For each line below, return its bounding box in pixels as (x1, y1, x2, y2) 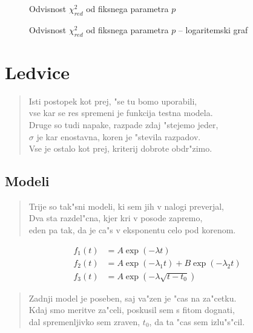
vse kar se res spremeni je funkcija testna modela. (28, 106, 213, 119)
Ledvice (5, 59, 70, 84)
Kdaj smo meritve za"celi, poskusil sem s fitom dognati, (28, 303, 235, 316)
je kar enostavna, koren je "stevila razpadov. (36, 130, 201, 143)
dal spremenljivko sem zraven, (28, 315, 140, 328)
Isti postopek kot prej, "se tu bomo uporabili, (28, 94, 197, 107)
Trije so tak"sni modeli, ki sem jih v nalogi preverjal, (28, 199, 224, 212)
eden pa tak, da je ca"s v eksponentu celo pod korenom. (28, 224, 236, 236)
